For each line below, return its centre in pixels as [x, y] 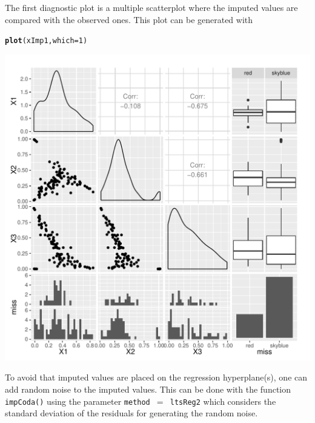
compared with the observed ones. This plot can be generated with [129, 19]
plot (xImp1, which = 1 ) [46, 41]
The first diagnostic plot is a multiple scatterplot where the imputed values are [151, 7]
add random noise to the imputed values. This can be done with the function [148, 389]
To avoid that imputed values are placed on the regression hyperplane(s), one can [156, 377]
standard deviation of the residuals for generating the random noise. [131, 413]
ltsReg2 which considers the [223, 401]
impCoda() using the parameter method [78, 401]
